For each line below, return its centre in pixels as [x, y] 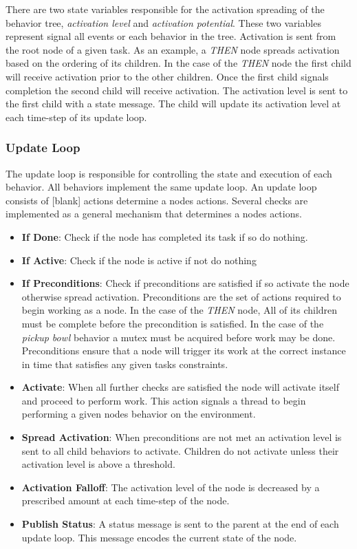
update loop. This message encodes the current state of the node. [159, 537]
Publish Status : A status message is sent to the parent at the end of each [180, 524]
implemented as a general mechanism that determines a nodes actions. [154, 214]
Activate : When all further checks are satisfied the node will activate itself [180, 387]
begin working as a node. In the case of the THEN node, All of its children [180, 310]
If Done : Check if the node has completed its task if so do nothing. [165, 236]
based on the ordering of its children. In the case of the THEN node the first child [178, 63]
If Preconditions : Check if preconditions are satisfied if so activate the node [185, 283]
